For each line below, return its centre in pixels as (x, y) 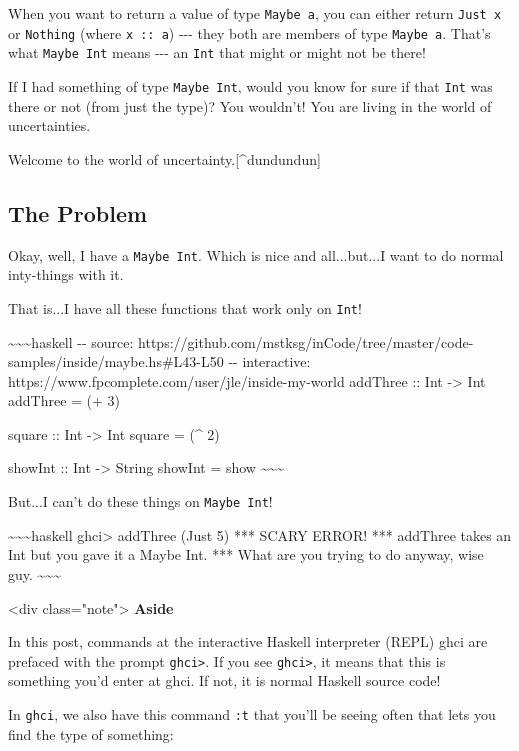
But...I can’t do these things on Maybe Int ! (140, 501)
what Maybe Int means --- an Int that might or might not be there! (217, 52)
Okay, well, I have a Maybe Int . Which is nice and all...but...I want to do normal (256, 254)
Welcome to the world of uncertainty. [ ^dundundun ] (164, 158)
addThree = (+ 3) (64, 400)
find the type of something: (91, 733)
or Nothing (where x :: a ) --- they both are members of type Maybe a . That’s (249, 32)
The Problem (78, 212)
